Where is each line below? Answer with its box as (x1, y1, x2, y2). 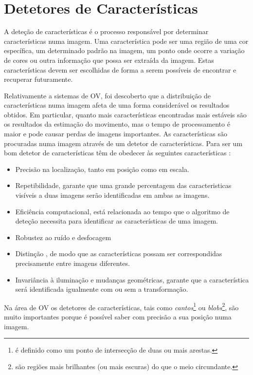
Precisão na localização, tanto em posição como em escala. (15, 164, 189, 174)
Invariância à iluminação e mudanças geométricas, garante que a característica (15, 274, 249, 284)
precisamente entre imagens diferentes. (15, 258, 130, 268)
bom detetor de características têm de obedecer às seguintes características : (4, 148, 231, 158)
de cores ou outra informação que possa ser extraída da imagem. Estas (4, 55, 214, 65)
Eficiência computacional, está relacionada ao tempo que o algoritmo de (15, 206, 230, 216)
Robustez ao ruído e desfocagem (15, 232, 111, 242)
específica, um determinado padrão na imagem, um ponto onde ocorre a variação (4, 45, 245, 56)
